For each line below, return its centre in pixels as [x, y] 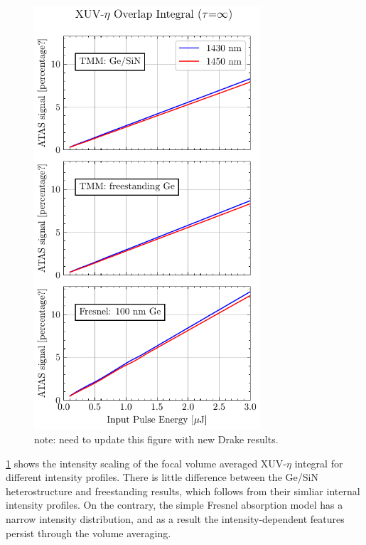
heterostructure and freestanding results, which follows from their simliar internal [183, 491]
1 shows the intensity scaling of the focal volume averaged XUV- [146, 463]
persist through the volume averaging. [88, 533]
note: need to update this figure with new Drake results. [156, 439]
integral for [319, 463]
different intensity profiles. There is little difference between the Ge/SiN [162, 477]
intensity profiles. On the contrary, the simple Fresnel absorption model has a [174, 505]
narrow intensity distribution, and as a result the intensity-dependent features [175, 518]
